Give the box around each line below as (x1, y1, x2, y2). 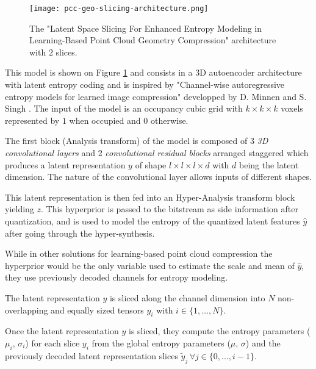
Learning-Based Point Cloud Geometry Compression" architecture (29, 34, 276, 46)
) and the (245, 336, 281, 349)
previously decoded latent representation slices (5, 349, 178, 362)
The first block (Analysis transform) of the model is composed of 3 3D (5, 134, 268, 147)
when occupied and (69, 113, 141, 126)
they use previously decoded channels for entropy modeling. (5, 271, 228, 284)
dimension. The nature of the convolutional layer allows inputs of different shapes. (5, 170, 312, 183)
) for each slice (25, 336, 80, 349)
